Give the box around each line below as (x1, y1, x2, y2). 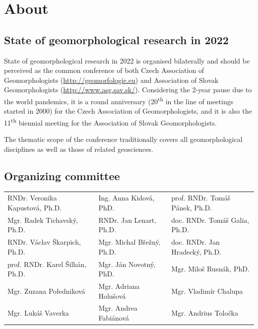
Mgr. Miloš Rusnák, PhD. (171, 263, 250, 274)
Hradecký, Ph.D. (171, 246, 222, 257)
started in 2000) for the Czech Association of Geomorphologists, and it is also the (4, 106, 252, 116)
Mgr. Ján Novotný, (98, 259, 155, 269)
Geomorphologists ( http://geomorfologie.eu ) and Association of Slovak (4, 74, 219, 85)
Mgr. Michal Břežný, (98, 237, 161, 247)
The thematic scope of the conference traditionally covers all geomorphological (4, 134, 243, 144)
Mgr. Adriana (98, 280, 140, 291)
